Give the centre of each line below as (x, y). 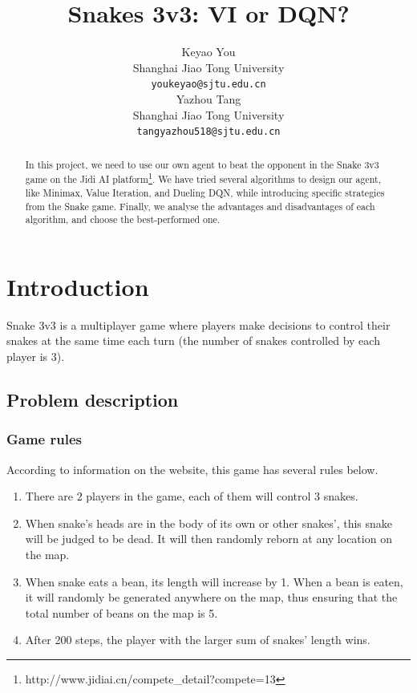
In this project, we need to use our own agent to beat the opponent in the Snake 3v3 (202, 164)
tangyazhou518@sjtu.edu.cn (208, 132)
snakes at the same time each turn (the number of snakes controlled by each (193, 340)
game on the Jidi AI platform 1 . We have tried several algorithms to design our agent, (203, 178)
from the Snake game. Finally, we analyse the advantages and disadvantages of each (200, 206)
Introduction (78, 286)
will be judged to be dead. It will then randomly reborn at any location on (208, 539)
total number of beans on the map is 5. (121, 612)
